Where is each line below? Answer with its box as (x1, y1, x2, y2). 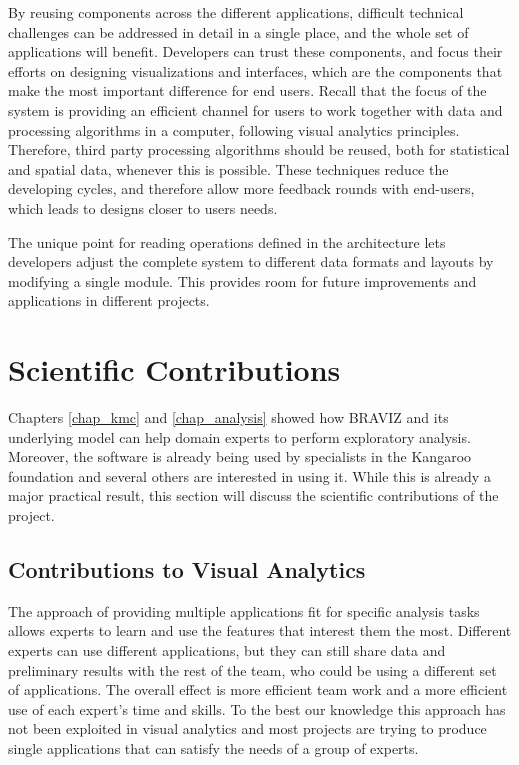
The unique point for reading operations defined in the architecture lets (8, 231, 446, 252)
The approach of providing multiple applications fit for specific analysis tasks (8, 600, 480, 621)
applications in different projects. (8, 290, 210, 311)
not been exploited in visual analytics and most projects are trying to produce (8, 718, 487, 739)
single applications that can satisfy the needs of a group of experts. (8, 737, 419, 758)
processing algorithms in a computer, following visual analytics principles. (8, 119, 460, 140)
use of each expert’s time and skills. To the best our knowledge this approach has (8, 698, 506, 719)
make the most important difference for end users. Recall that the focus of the (8, 80, 487, 101)
